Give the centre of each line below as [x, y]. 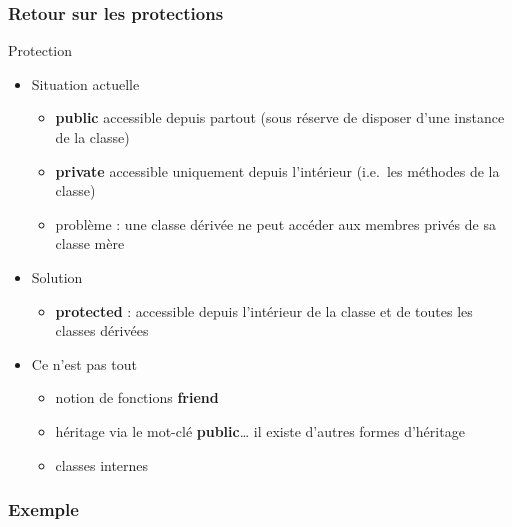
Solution [57, 276]
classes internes [102, 464]
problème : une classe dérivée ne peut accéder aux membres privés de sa [275, 223]
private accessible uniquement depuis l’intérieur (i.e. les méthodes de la [277, 170]
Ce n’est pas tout [84, 363]
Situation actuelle [85, 83]
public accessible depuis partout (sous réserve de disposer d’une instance [280, 117]
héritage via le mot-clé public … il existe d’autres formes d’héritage [260, 430]
